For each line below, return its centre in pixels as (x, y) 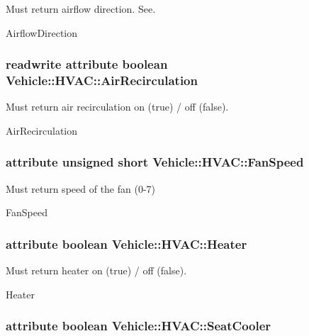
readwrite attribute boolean (87, 64)
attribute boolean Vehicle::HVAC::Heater (127, 243)
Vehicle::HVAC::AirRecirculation (102, 80)
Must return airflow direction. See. (81, 9)
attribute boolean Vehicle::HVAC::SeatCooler (139, 326)
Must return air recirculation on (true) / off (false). (117, 107)
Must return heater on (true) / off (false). (96, 270)
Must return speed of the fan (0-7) (81, 188)
